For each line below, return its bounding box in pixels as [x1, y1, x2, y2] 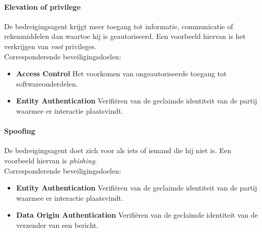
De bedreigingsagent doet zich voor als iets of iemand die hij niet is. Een [4, 145, 232, 156]
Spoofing [4, 125, 35, 136]
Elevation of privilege [4, 1, 81, 12]
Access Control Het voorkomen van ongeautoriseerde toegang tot [16, 68, 227, 79]
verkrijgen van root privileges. [4, 40, 97, 51]
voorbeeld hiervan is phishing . [4, 155, 97, 165]
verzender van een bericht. [16, 219, 99, 230]
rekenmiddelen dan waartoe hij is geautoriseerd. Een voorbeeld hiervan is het [4, 31, 246, 41]
